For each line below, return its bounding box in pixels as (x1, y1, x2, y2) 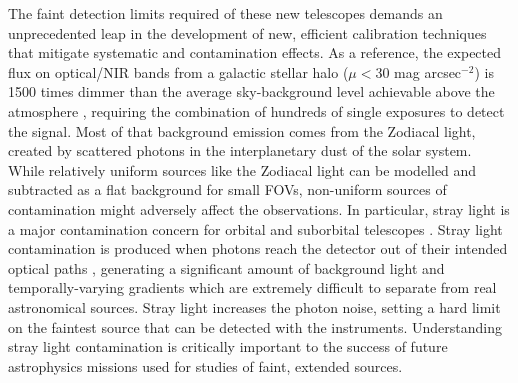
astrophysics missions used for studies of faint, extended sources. (8, 355, 403, 376)
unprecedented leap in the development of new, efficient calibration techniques (8, 22, 487, 43)
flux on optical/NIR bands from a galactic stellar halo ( (8, 61, 349, 82)
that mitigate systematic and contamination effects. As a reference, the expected (8, 42, 502, 63)
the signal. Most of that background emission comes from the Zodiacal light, (8, 120, 476, 141)
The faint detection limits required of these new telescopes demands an (8, 3, 443, 23)
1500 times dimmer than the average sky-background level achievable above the (8, 81, 495, 102)
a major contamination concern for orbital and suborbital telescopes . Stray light (8, 218, 503, 239)
